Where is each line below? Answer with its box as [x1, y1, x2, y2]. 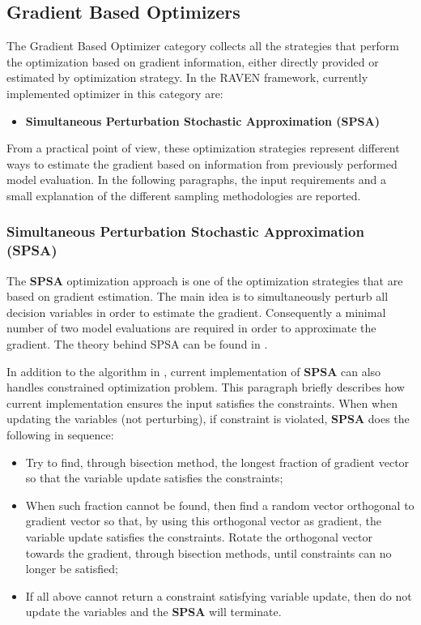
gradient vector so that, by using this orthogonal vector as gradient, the [25, 512, 381, 529]
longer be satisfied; [25, 560, 118, 577]
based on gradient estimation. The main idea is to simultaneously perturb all [6, 288, 389, 305]
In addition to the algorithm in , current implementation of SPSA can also [6, 362, 381, 379]
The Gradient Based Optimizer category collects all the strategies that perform [6, 37, 399, 54]
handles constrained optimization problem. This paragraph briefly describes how [6, 379, 405, 396]
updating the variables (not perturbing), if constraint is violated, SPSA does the [6, 410, 410, 427]
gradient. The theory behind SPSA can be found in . [6, 336, 268, 353]
